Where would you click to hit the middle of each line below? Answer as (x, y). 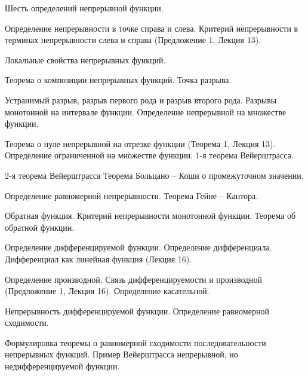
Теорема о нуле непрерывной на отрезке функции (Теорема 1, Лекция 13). (140, 143)
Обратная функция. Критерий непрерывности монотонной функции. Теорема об (150, 215)
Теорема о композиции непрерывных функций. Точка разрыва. (118, 80)
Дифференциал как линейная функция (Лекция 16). (98, 259)
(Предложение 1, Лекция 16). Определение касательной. (107, 291)
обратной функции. (40, 227)
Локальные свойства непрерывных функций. (85, 59)
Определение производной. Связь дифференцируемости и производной (134, 279)
